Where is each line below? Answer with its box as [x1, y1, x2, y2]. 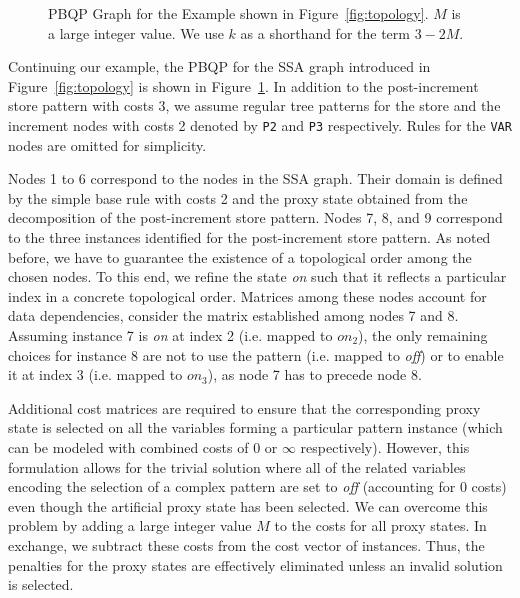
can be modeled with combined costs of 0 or [8, 436, 278, 457]
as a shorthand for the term [240, 22, 410, 43]
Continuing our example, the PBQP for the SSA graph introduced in [8, 56, 431, 77]
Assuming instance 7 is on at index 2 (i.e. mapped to [8, 324, 333, 345]
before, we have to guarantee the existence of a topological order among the [8, 246, 472, 267]
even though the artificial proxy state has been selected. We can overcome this [8, 495, 488, 516]
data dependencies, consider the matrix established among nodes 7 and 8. [8, 305, 459, 326]
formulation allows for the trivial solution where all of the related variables [8, 456, 466, 477]
